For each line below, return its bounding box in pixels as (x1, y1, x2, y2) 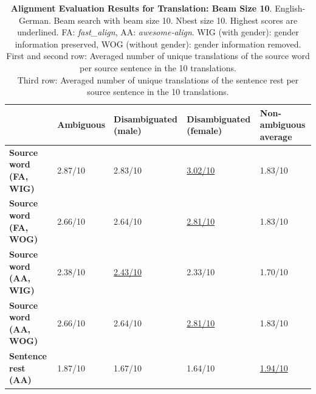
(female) (187, 124, 222, 137)
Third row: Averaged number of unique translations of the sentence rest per (17, 73, 299, 86)
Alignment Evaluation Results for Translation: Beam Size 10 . (10, 2, 272, 14)
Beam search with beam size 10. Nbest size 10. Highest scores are (53, 13, 298, 26)
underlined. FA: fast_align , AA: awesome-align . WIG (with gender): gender (17, 26, 299, 38)
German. (18, 13, 51, 26)
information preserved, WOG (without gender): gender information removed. (15, 37, 301, 50)
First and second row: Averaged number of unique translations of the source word (6, 49, 310, 62)
